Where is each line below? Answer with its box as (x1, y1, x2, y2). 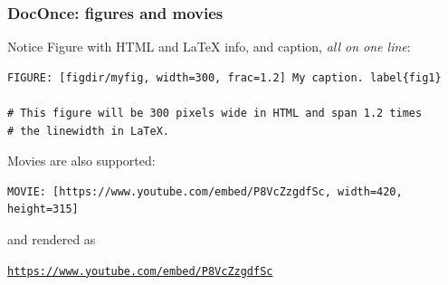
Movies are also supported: (7, 151, 156, 170)
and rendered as (7, 229, 96, 248)
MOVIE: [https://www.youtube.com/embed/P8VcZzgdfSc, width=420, (7, 185, 403, 198)
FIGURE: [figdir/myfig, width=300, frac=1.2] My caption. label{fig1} (7, 71, 442, 84)
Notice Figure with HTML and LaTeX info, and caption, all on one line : (7, 37, 411, 56)
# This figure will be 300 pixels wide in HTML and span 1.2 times (7, 107, 423, 119)
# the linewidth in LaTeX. (7, 124, 169, 138)
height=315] (7, 203, 79, 216)
